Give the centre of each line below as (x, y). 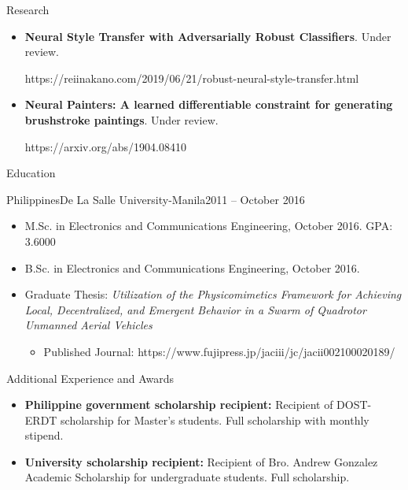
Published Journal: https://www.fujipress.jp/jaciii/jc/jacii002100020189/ (219, 351)
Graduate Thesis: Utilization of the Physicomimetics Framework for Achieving (213, 294)
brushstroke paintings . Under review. (121, 119)
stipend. (44, 435)
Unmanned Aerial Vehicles (88, 325)
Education (31, 173)
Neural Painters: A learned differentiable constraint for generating (209, 104)
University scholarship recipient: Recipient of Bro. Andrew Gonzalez (201, 461)
